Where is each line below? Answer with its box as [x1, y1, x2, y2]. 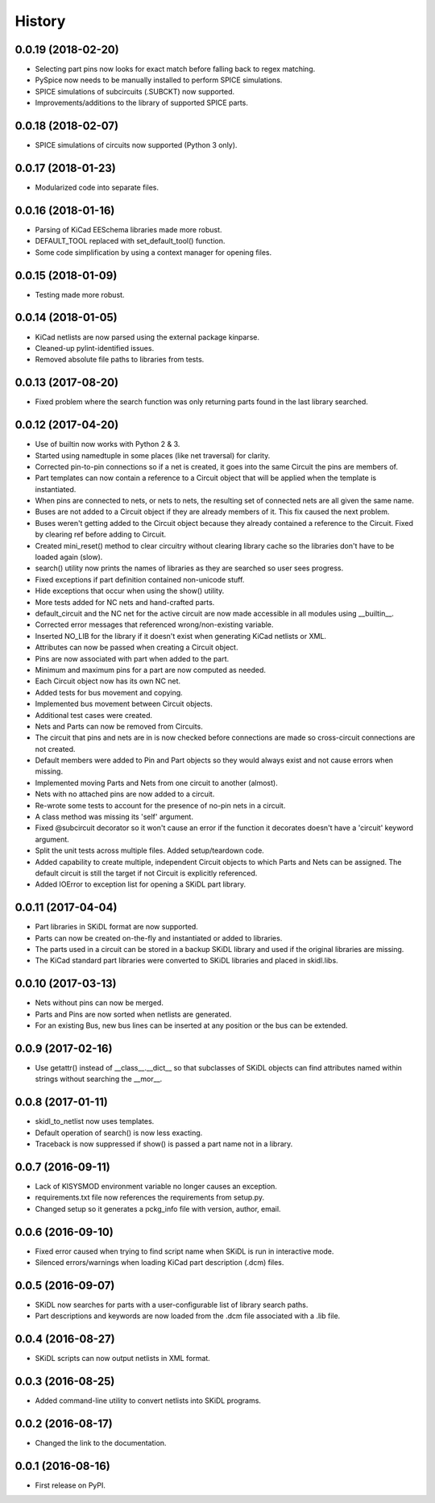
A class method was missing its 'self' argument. [35, 812, 193, 822]
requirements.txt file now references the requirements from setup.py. [35, 1192, 265, 1202]
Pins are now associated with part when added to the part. [35, 653, 230, 663]
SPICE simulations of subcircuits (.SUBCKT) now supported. [35, 86, 235, 96]
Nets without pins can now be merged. [35, 998, 164, 1008]
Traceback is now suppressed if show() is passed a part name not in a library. [35, 1139, 293, 1149]
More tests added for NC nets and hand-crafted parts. [35, 597, 215, 607]
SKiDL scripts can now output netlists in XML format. [35, 1354, 211, 1363]
